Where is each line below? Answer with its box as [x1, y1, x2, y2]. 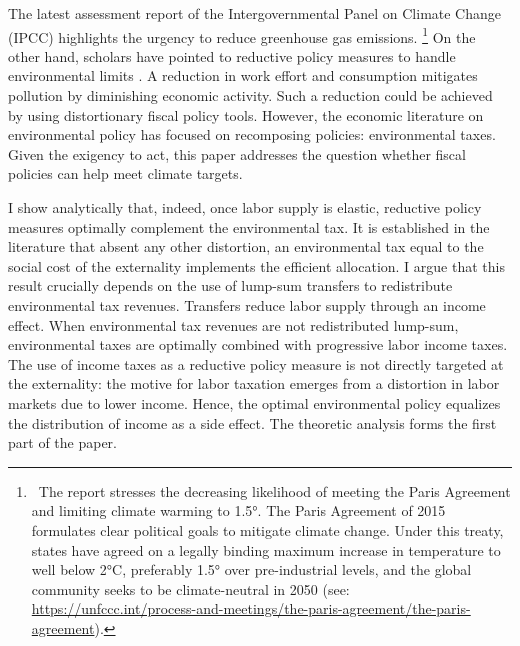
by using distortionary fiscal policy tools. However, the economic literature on [8, 104, 484, 125]
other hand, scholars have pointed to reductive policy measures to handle [8, 45, 456, 66]
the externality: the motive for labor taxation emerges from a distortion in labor [8, 373, 500, 394]
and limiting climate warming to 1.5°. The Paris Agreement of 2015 [31, 500, 446, 521]
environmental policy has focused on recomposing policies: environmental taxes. [8, 124, 496, 145]
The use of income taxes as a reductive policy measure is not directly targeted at [8, 353, 504, 374]
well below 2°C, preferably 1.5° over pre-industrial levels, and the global [31, 559, 472, 580]
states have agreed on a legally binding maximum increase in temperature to [31, 539, 501, 560]
